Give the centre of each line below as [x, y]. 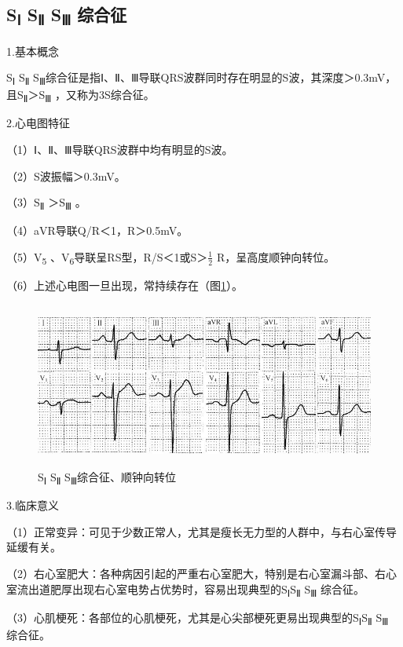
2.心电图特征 [38, 123]
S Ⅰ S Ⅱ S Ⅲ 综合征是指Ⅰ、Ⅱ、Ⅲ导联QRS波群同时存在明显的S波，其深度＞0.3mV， [201, 78]
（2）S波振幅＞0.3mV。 [66, 175]
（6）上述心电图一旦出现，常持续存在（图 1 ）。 [125, 285]
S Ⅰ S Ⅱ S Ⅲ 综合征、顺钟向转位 [107, 478]
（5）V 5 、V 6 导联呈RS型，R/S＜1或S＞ [107, 258]
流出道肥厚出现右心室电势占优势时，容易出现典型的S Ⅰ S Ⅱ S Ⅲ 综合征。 [191, 590]
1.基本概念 [33, 51]
